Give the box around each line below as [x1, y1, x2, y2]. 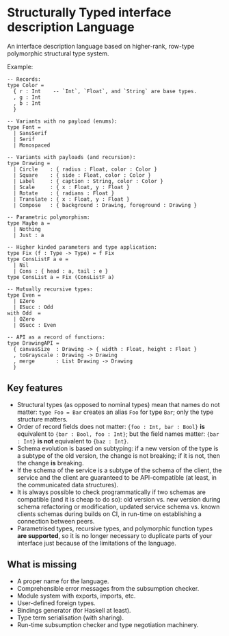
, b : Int [13, 99, 41, 107]
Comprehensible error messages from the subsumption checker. [16, 584, 200, 592]
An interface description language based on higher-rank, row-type [7, 42, 195, 50]
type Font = [7, 123, 41, 131]
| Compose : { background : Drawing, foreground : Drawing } [13, 201, 197, 208]
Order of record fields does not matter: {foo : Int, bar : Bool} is [16, 422, 205, 430]
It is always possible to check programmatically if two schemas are [16, 488, 206, 496]
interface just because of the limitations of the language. [16, 539, 176, 547]
